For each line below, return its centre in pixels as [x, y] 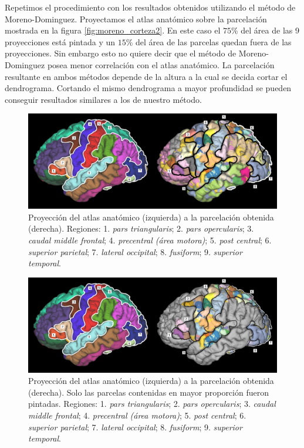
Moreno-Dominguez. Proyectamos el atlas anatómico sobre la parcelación [136, 19]
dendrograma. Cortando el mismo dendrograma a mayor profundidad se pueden [148, 88]
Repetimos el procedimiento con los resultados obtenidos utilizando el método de [150, 7]
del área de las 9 [270, 30]
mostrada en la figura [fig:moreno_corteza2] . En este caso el [113, 30]
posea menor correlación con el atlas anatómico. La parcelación [161, 64]
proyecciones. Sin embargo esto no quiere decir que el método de [121, 53]
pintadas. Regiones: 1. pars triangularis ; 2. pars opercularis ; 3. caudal [152, 404]
